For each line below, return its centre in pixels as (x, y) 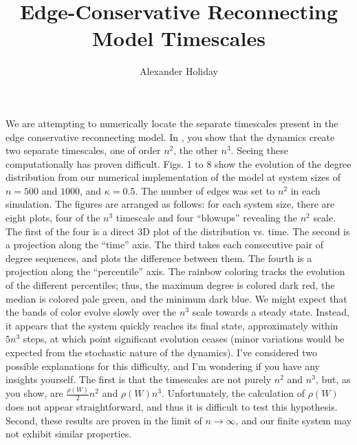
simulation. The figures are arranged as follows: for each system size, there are (170, 204)
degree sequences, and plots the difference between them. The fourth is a (159, 258)
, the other (196, 150)
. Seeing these (259, 150)
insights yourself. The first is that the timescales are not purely (139, 379)
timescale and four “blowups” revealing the (206, 218)
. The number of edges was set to (205, 190)
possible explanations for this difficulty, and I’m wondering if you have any (163, 366)
